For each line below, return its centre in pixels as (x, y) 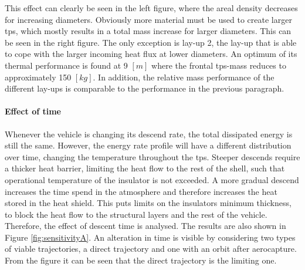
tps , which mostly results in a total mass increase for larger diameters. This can (148, 31)
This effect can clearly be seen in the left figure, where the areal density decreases (151, 8)
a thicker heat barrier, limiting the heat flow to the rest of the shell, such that (145, 168)
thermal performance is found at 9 (66, 65)
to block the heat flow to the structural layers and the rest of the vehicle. (136, 214)
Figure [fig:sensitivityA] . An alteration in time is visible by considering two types (150, 237)
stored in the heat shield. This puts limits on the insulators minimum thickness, (148, 203)
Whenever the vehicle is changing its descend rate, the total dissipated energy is (149, 134)
